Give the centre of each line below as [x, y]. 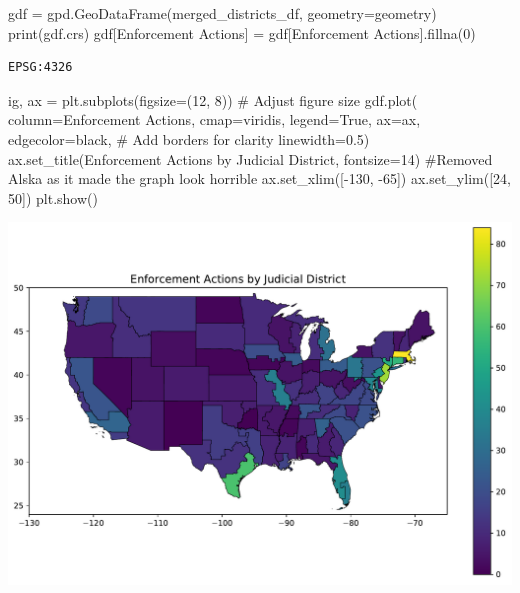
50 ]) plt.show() [53, 197]
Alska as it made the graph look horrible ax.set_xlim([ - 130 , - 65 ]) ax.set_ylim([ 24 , [259, 178]
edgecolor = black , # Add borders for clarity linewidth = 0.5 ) [189, 138]
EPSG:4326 [40, 67]
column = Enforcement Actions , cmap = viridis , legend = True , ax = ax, [214, 119]
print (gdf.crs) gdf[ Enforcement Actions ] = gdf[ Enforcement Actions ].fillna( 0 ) [242, 32]
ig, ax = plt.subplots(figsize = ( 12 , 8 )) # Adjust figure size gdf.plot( [213, 99]
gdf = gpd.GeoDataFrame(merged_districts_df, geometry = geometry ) [222, 13]
